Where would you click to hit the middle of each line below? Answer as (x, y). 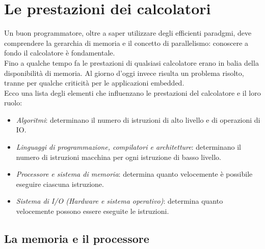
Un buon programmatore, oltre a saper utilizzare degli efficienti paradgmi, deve (128, 33)
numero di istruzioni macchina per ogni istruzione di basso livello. (119, 157)
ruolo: (13, 103)
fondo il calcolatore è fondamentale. (60, 53)
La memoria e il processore (77, 239)
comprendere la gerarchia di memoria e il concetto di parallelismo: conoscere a (126, 43)
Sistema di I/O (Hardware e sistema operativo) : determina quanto (120, 201)
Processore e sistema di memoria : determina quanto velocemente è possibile (134, 174)
